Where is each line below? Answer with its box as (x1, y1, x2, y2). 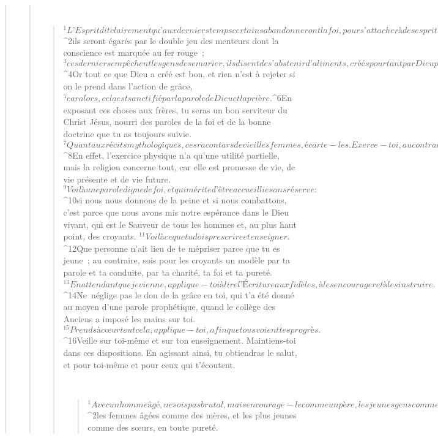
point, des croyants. (63, 230, 136, 243)
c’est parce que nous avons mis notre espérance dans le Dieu (63, 206, 289, 219)
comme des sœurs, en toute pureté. (87, 420, 218, 433)
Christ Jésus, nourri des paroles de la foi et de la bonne (63, 115, 271, 128)
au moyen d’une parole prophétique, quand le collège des (63, 300, 276, 313)
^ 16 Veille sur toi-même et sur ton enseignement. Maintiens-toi (63, 334, 296, 347)
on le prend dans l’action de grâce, (63, 79, 193, 92)
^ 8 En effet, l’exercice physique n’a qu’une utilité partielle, (63, 148, 280, 161)
